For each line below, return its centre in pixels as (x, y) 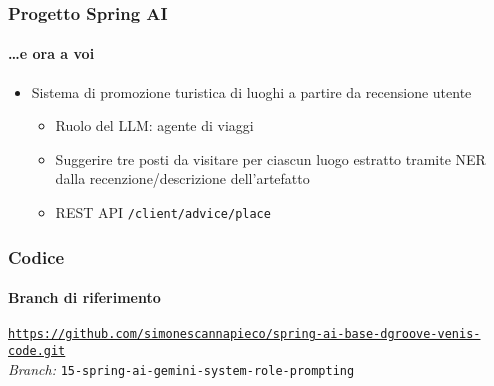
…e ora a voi (51, 53)
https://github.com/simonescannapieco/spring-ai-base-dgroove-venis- (244, 334)
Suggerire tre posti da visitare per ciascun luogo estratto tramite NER (270, 158)
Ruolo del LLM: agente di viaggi (154, 125)
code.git (37, 350)
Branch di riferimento (84, 297)
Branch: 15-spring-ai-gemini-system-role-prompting (181, 368)
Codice (36, 256)
